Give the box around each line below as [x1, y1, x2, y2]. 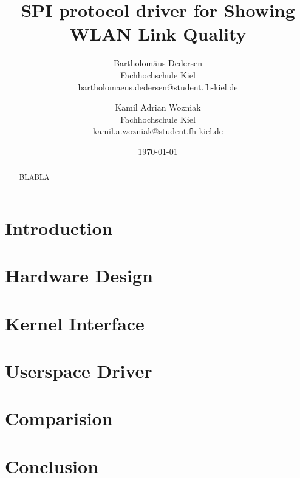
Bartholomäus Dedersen [113, 56, 203, 69]
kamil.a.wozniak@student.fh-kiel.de [92, 125, 223, 137]
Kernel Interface [5, 310, 145, 335]
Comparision [5, 406, 113, 431]
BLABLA [19, 172, 50, 182]
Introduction [5, 215, 113, 240]
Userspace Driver [5, 358, 152, 383]
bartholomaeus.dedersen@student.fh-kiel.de [78, 80, 238, 93]
